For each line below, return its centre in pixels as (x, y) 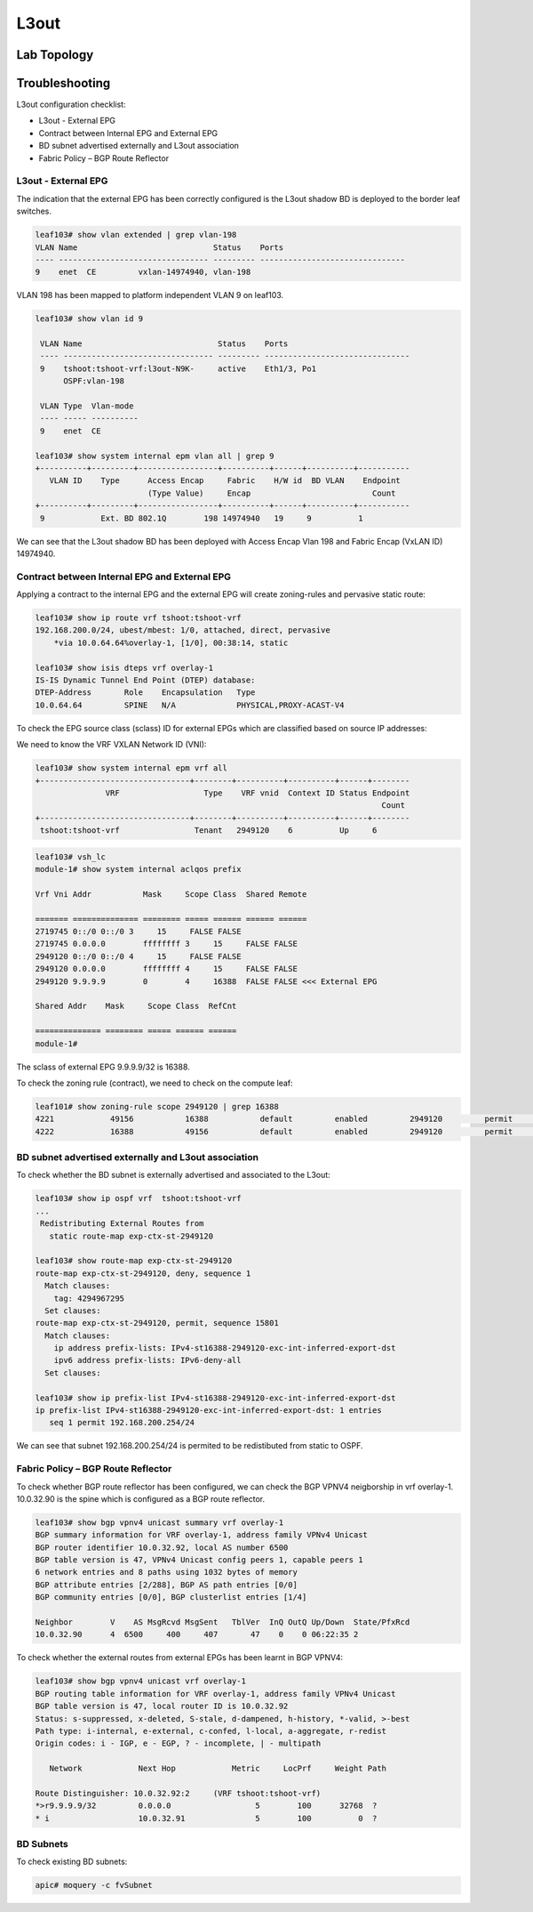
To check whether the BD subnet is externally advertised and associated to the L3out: (173, 1175)
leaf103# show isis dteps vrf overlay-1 (124, 668)
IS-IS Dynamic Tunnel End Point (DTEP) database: (145, 680)
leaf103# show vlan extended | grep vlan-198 (136, 235)
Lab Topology (55, 55)
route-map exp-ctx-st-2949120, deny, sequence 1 (143, 1273)
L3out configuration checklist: (71, 105)
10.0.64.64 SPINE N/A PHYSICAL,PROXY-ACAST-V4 (190, 705)
